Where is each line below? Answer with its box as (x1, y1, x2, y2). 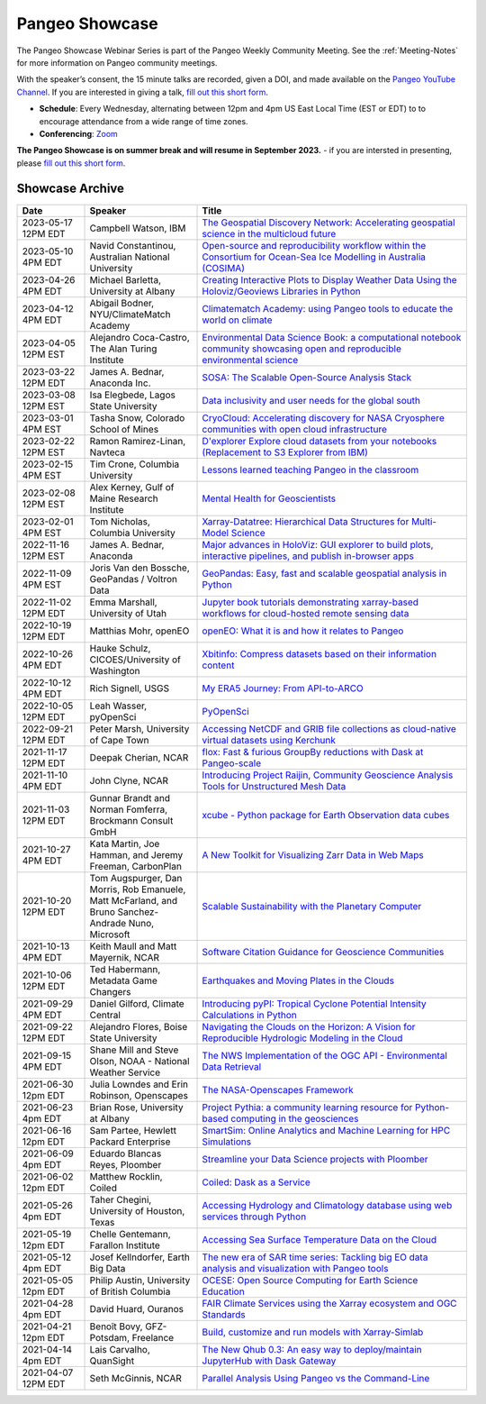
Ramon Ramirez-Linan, (89, 434, 186, 447)
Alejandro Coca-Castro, (89, 331, 191, 343)
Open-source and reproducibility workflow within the (202, 239, 427, 251)
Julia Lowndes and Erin (89, 1078, 189, 1090)
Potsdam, (89, 1331, 130, 1344)
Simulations (202, 1135, 252, 1148)
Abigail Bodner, (89, 296, 155, 309)
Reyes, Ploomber (89, 1158, 162, 1171)
